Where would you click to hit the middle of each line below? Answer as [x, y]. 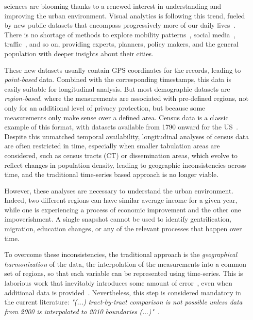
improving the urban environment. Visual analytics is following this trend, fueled [125, 15]
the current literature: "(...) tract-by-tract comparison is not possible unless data [124, 302]
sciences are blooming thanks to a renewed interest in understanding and [113, 6]
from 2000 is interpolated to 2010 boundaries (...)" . [82, 311]
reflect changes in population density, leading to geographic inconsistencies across [125, 165]
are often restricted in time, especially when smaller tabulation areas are [112, 146]
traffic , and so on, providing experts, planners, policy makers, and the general [122, 44]
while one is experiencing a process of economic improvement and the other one [123, 209]
